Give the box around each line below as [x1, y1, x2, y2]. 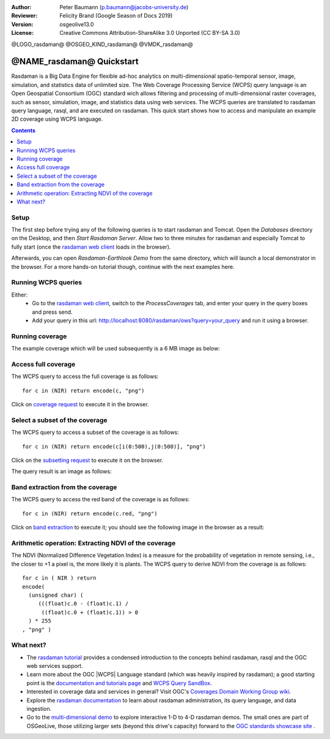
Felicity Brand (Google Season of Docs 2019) [59, 12, 173, 20]
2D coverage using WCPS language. [11, 115, 103, 123]
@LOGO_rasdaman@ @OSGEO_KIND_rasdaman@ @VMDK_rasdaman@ [11, 40, 194, 48]
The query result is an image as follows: [11, 468, 112, 475]
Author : [11, 4, 32, 10]
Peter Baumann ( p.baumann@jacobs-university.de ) [59, 4, 189, 10]
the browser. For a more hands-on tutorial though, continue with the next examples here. [11, 263, 235, 270]
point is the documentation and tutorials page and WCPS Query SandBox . [26, 679, 212, 686]
